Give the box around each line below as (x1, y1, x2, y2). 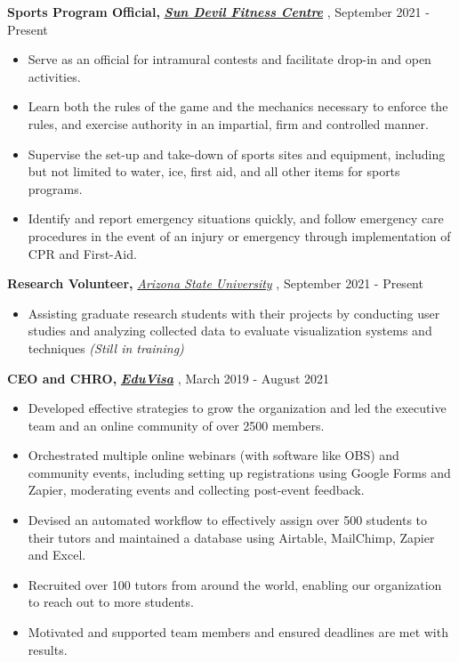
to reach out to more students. (28, 593, 194, 611)
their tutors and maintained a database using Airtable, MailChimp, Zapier (28, 528, 435, 546)
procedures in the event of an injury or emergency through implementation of (28, 226, 451, 245)
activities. (28, 67, 81, 85)
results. (28, 640, 68, 658)
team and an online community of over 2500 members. (28, 416, 325, 434)
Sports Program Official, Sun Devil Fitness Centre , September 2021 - (7, 3, 430, 20)
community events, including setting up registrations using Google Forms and (28, 463, 451, 481)
